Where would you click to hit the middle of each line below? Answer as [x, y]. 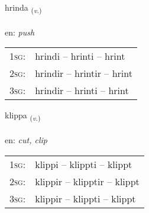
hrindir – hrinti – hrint [82, 91]
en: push [20, 32]
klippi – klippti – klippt [84, 164]
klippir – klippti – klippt [85, 198]
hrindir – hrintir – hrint [84, 73]
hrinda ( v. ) [23, 8]
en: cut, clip [26, 140]
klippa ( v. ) [23, 116]
